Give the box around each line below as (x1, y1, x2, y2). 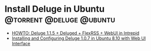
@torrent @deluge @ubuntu (4, 14, 116, 25)
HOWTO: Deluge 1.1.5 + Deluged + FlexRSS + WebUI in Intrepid (11, 30, 140, 36)
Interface (11, 40, 30, 46)
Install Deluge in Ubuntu (4, 3, 105, 15)
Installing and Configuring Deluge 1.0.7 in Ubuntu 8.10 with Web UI (11, 35, 146, 41)
